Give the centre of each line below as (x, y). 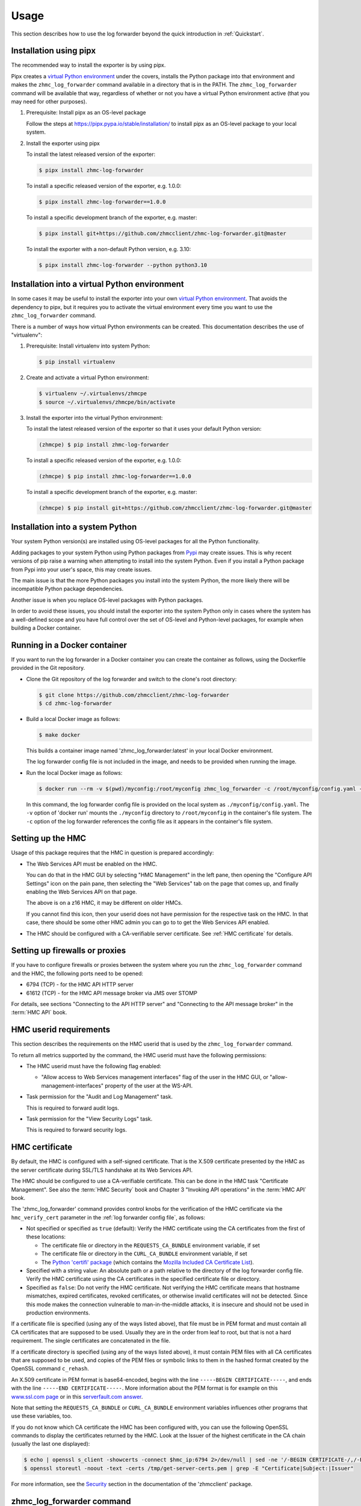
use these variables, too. (42, 1416)
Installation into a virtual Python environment (98, 284)
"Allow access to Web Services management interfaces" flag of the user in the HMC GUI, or (155, 1077)
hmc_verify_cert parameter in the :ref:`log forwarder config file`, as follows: (108, 1217)
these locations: (46, 1237)
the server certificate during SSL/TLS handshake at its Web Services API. (102, 1170)
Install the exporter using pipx (63, 143)
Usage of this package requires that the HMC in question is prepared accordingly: (113, 853)
